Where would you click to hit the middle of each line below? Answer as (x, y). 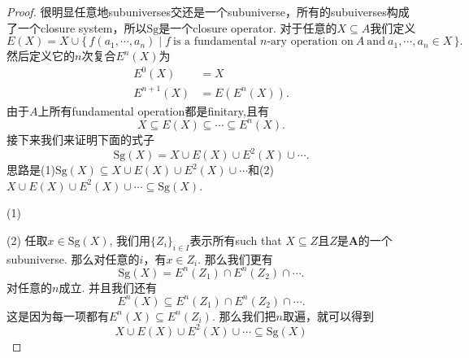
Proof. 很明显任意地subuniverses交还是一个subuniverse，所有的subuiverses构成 (208, 11)
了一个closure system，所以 (77, 27)
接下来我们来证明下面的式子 (80, 139)
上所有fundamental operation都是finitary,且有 (153, 110)
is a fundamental (215, 42)
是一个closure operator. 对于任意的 (248, 27)
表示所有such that (236, 240)
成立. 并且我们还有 (108, 287)
